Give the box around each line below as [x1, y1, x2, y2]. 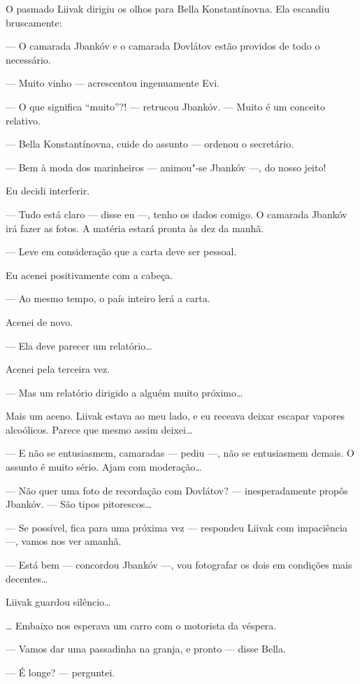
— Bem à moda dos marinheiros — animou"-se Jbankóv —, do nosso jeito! [6, 159, 326, 174]
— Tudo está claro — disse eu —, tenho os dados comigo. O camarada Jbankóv [6, 206, 347, 221]
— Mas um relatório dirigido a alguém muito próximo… [6, 385, 243, 399]
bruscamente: [6, 15, 62, 29]
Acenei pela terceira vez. [6, 362, 110, 376]
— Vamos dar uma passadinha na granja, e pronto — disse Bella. [6, 641, 286, 656]
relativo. [6, 113, 41, 127]
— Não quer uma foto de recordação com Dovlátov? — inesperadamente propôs [6, 483, 348, 497]
